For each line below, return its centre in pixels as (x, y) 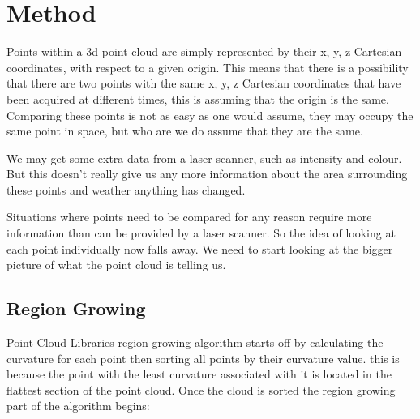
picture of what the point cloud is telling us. (116, 265)
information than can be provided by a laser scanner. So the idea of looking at (201, 233)
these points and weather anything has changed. (126, 189)
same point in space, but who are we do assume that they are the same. (185, 131)
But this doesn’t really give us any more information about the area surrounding (207, 174)
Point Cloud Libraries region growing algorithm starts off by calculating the (195, 342)
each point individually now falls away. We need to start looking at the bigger (200, 248)
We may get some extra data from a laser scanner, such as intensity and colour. (204, 158)
